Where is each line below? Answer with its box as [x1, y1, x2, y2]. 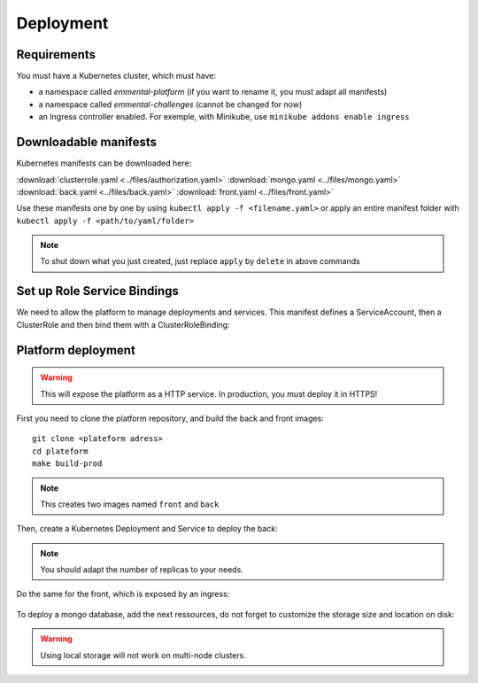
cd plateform [32, 446, 89, 456]
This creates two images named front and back [40, 499, 220, 509]
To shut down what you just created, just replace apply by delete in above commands [40, 256, 360, 267]
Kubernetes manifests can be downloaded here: [16, 158, 192, 168]
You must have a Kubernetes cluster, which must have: [16, 71, 217, 81]
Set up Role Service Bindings [16, 283, 179, 299]
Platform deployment [16, 342, 136, 358]
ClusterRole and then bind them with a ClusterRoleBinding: [16, 319, 230, 330]
